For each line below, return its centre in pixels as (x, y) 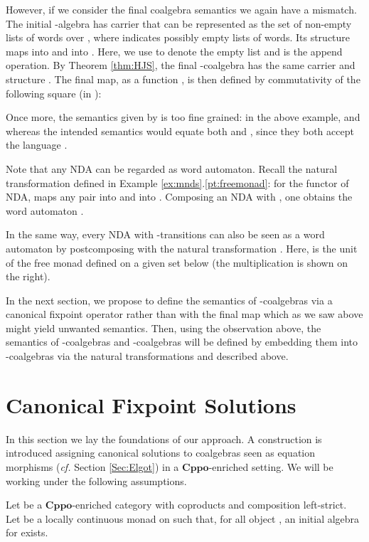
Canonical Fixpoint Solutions (151, 404)
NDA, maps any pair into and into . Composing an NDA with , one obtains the (179, 197)
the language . (37, 145)
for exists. (27, 532)
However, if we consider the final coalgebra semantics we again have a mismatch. (181, 9)
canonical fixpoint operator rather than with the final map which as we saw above (184, 314)
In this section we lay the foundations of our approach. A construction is (164, 439)
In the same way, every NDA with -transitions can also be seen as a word (165, 234)
